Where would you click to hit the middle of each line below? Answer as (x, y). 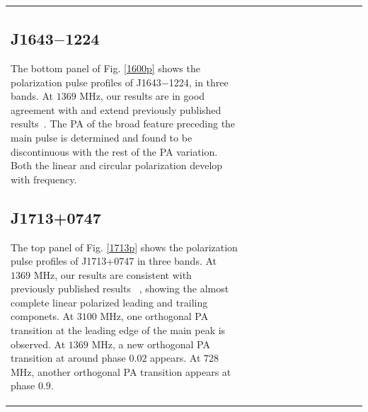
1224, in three (199, 82)
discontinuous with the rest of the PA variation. (114, 151)
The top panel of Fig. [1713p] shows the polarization (124, 247)
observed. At (38, 344)
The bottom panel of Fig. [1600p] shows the (105, 68)
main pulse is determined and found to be (102, 137)
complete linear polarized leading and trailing (109, 302)
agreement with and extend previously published (116, 109)
